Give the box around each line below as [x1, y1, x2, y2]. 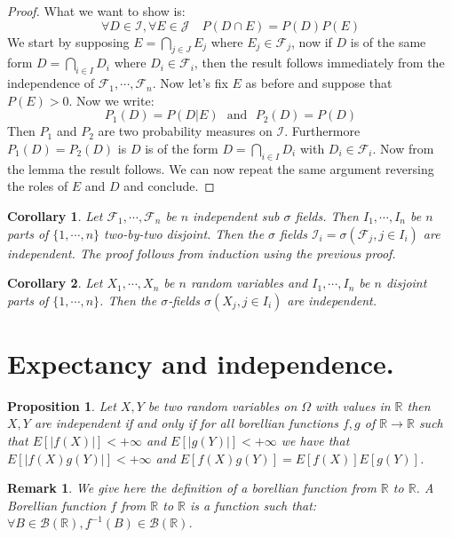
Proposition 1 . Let [7, 396, 116, 415]
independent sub [193, 206, 280, 225]
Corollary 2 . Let [7, 273, 103, 292]
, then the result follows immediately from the [194, 53, 445, 72]
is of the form [145, 138, 218, 157]
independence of [7, 74, 95, 92]
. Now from [372, 138, 434, 157]
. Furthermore [284, 122, 361, 140]
